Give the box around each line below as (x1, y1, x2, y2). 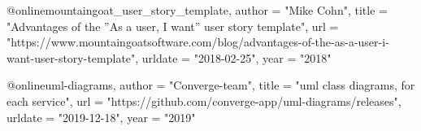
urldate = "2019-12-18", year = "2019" (7, 108, 196, 125)
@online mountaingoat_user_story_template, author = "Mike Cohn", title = (7, 2, 388, 18)
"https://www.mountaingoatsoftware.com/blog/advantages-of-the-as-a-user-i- (7, 33, 389, 50)
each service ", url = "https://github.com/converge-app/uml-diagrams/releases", (7, 92, 401, 109)
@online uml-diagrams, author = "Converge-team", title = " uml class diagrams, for (7, 76, 415, 94)
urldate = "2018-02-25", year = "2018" (141, 49, 332, 66)
